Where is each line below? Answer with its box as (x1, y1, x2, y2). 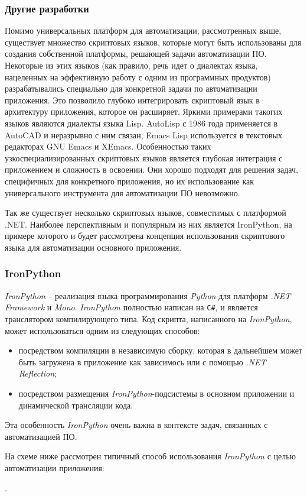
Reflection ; (18, 367, 57, 380)
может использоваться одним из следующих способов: (5, 324, 200, 336)
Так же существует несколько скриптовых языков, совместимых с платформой (5, 206, 286, 219)
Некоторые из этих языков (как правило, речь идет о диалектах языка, (5, 59, 258, 71)
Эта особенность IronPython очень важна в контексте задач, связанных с (5, 419, 268, 431)
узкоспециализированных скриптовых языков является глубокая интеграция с (5, 151, 283, 164)
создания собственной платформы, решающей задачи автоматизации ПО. (5, 47, 267, 60)
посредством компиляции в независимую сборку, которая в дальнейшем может (18, 344, 302, 356)
